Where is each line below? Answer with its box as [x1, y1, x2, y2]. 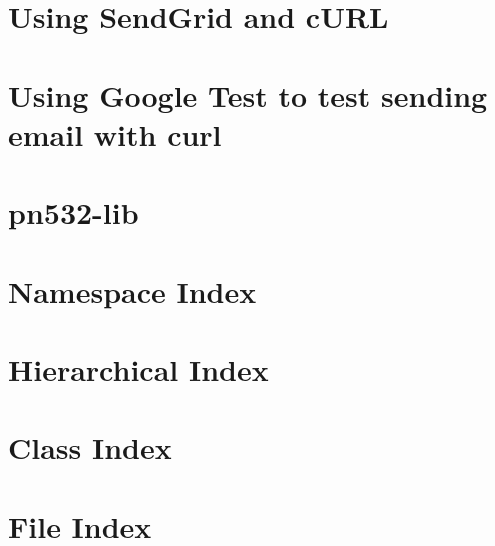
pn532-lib [8, 192, 139, 233]
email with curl [8, 113, 222, 154]
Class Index [8, 427, 172, 468]
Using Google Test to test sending [8, 74, 488, 115]
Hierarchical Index [8, 348, 269, 389]
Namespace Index [8, 270, 257, 311]
